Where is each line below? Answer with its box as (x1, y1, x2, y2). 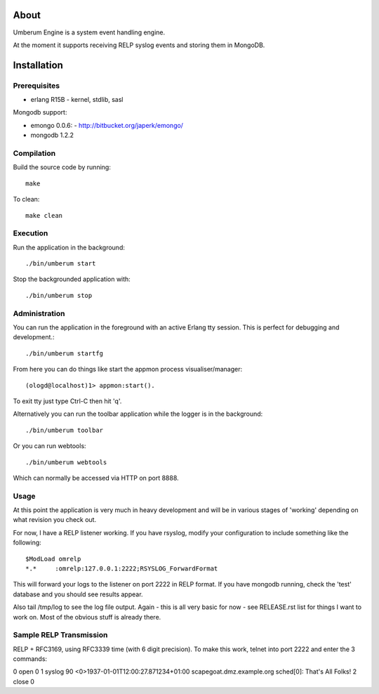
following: (13, 538, 41, 547)
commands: (13, 655, 48, 663)
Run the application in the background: (13, 243, 126, 251)
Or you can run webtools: (13, 442, 87, 450)
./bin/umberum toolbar (25, 426, 104, 434)
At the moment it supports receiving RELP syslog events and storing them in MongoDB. (13, 41, 265, 49)
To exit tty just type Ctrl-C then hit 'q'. (13, 397, 122, 405)
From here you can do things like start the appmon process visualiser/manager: (13, 365, 242, 374)
